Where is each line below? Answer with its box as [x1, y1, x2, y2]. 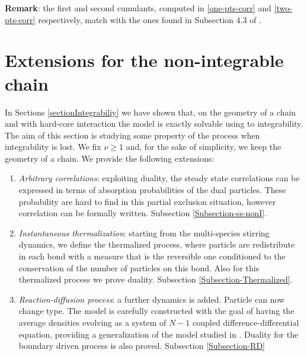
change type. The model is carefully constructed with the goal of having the [18, 304, 295, 317]
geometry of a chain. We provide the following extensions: [5, 152, 215, 164]
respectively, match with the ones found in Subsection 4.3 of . [38, 13, 261, 25]
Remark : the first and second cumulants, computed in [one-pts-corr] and [5, 2, 271, 14]
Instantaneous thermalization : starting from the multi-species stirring [18, 226, 270, 239]
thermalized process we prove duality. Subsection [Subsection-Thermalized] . [18, 273, 293, 286]
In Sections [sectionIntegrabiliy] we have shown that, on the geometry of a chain [5, 105, 296, 118]
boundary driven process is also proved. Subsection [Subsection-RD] [18, 339, 266, 352]
